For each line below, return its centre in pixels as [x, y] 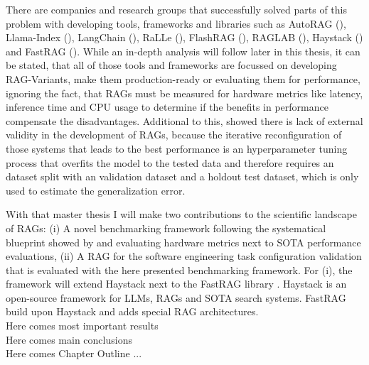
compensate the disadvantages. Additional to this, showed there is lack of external [184, 120]
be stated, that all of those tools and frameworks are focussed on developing [171, 65]
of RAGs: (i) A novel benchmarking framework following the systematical [166, 228]
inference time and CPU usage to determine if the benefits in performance [167, 107]
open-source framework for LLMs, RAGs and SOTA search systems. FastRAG [176, 297]
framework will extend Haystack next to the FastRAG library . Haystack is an [176, 284]
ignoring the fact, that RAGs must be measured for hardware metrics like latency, [184, 93]
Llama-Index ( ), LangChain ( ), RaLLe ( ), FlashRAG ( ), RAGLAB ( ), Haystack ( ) [184, 37]
